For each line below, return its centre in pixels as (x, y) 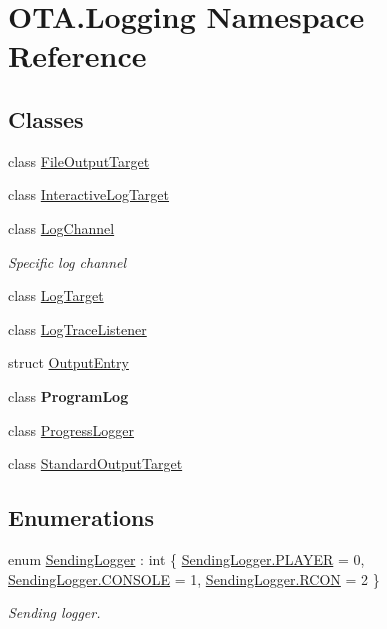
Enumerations (81, 517)
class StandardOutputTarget (95, 463)
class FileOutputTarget (79, 160)
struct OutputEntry (68, 362)
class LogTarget (56, 295)
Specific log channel (67, 261)
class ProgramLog (68, 395)
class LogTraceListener (77, 328)
